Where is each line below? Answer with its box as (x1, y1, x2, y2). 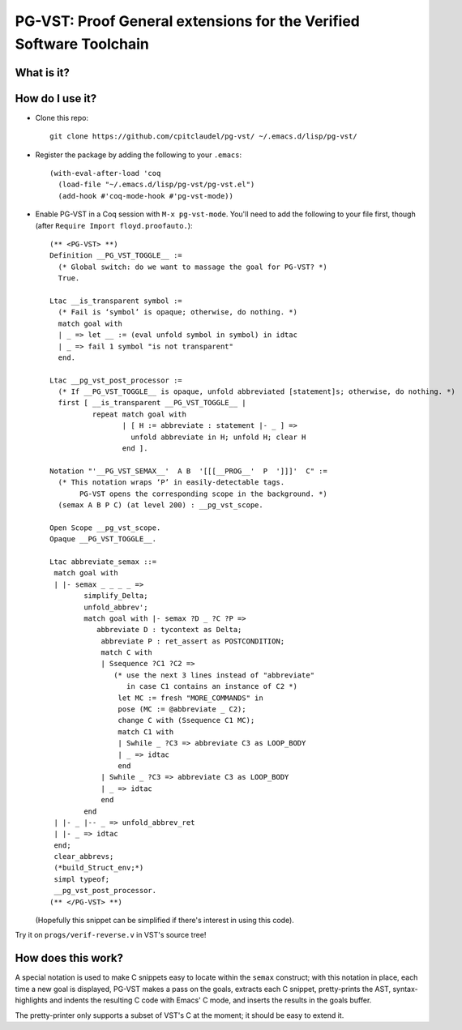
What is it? (15, 66, 71, 79)
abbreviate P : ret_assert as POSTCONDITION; (101, 636, 285, 646)
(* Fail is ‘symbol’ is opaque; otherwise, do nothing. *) (58, 308, 297, 317)
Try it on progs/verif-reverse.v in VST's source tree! (15, 930, 207, 940)
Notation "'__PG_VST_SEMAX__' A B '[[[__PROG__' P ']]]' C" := (49, 466, 327, 476)
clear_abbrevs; (53, 852, 114, 861)
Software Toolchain (15, 35, 149, 53)
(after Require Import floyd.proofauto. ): (35, 220, 193, 230)
